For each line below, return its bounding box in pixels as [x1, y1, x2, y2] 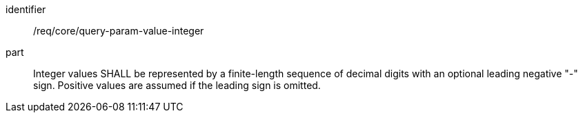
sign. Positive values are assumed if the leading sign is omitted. [33, 79, 321, 91]
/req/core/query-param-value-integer [33, 25, 204, 37]
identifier [6, 3, 46, 15]
